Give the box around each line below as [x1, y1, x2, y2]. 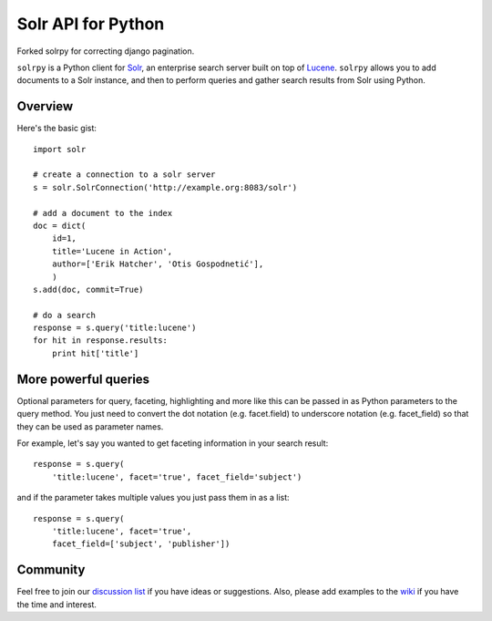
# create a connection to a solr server [33, 170, 216, 180]
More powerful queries [16, 371, 150, 387]
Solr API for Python [16, 14, 165, 34]
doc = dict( [33, 220, 87, 231]
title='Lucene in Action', [51, 246, 173, 256]
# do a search [33, 310, 96, 320]
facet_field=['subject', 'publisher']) [51, 539, 231, 549]
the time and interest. [16, 598, 97, 610]
